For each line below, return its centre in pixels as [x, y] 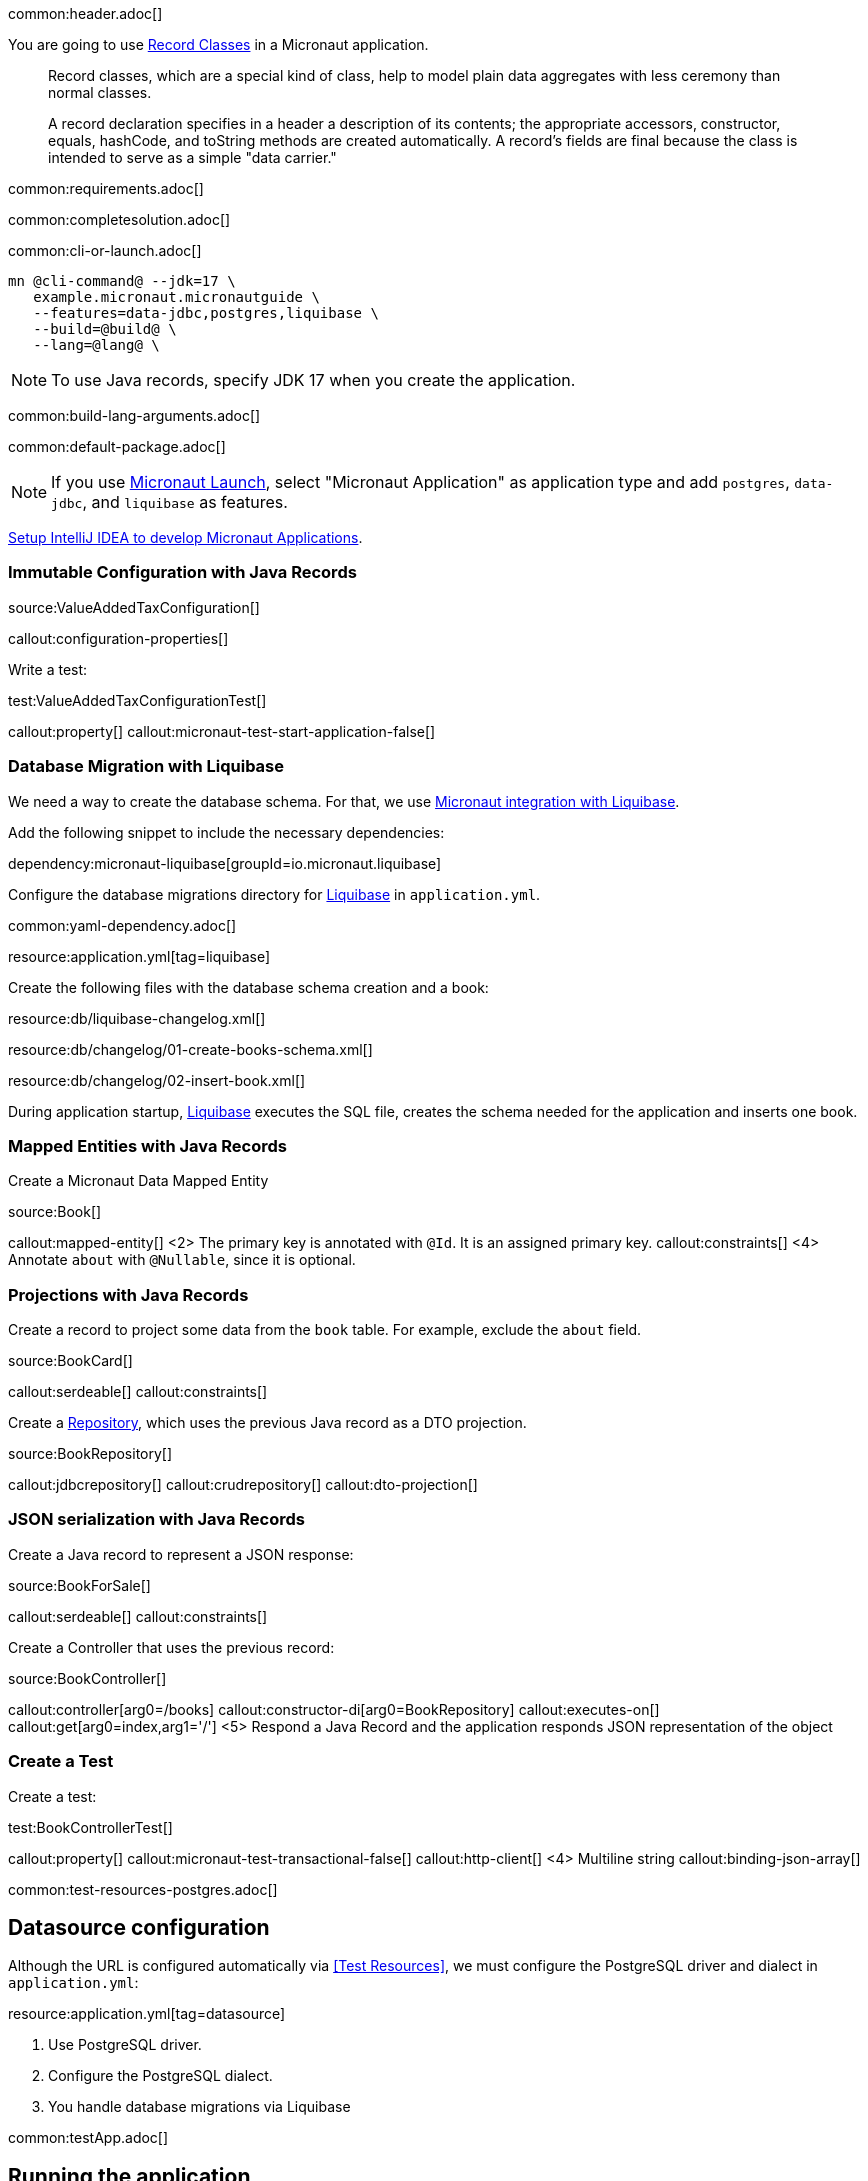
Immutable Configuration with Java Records [182, 572]
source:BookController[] [87, 1678]
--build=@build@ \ [105, 329]
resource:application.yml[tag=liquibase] [139, 956]
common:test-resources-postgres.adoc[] [143, 1889]
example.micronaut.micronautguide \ [176, 297]
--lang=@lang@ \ [96, 345]
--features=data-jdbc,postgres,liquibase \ [206, 313]
